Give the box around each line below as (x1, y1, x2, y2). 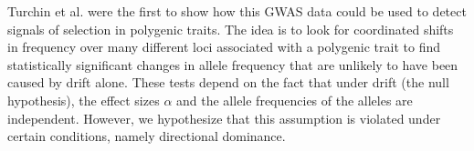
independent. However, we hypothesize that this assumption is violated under (7, 108, 441, 127)
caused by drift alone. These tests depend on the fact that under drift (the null (7, 73, 449, 92)
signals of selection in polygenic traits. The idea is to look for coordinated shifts (7, 19, 454, 38)
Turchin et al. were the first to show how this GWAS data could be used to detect (7, 2, 467, 20)
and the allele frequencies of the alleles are (176, 90, 413, 109)
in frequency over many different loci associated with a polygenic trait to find (7, 37, 440, 56)
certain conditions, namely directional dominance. (7, 126, 286, 146)
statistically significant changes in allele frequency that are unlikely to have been (7, 55, 458, 74)
